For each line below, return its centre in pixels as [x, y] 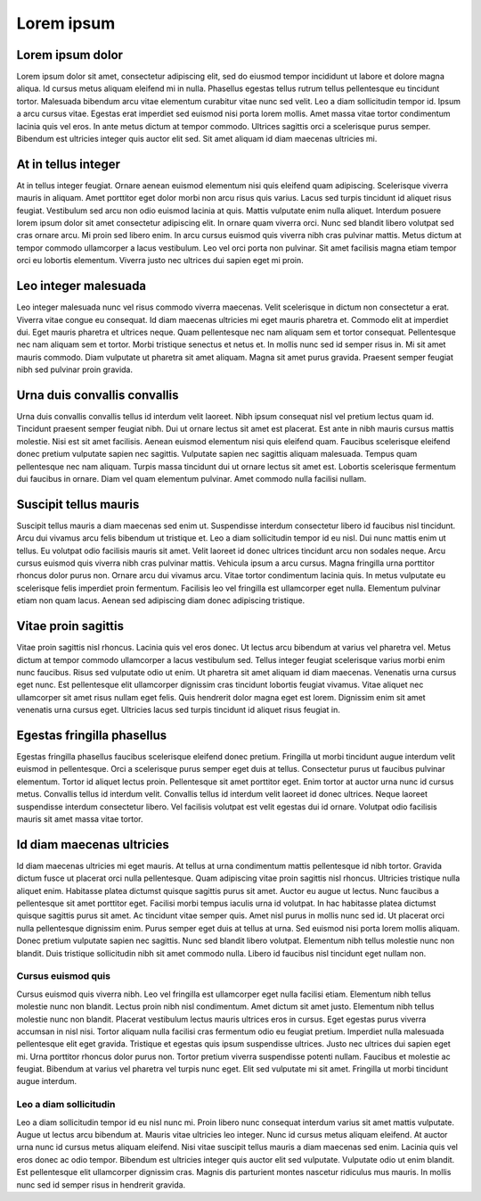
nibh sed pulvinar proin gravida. [75, 369]
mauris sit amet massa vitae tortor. [80, 819]
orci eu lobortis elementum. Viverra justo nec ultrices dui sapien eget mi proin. [160, 261]
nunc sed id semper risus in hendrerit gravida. [101, 1184]
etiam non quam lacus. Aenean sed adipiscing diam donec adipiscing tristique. [161, 600]
